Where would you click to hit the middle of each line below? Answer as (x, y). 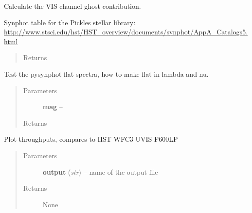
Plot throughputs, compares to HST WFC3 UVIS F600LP (91, 139)
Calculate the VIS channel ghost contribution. (72, 6)
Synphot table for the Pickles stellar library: (70, 22)
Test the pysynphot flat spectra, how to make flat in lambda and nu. (106, 74)
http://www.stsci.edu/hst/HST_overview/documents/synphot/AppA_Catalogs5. (126, 32)
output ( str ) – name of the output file (100, 172)
